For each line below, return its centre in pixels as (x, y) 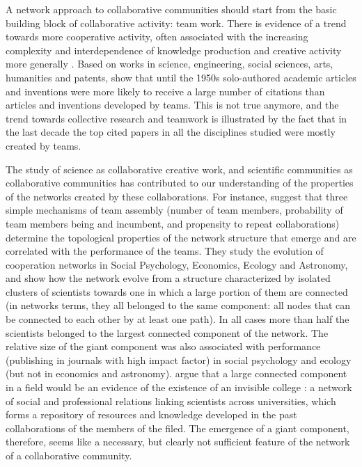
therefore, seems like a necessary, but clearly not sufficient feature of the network (178, 442)
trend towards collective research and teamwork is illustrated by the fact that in (176, 118)
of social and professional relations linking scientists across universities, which (171, 401)
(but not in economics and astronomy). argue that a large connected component (176, 373)
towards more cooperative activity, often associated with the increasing (157, 37)
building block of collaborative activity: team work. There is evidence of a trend (176, 23)
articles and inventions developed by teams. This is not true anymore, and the (172, 105)
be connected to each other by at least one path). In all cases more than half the (178, 319)
